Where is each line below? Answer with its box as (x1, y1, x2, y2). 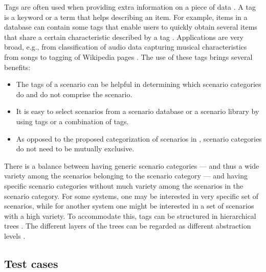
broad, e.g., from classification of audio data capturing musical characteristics (4, 41, 247, 52)
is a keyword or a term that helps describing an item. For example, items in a (4, 11, 248, 22)
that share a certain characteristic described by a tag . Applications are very (4, 31, 244, 42)
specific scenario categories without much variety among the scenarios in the (4, 180, 243, 191)
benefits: (4, 61, 31, 72)
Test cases (4, 255, 58, 271)
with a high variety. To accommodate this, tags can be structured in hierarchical (4, 210, 256, 221)
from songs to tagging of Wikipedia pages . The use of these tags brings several (4, 51, 253, 62)
